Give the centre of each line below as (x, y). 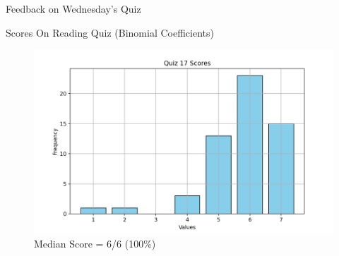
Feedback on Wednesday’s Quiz (73, 8)
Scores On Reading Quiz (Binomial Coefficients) (110, 32)
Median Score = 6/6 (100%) (95, 243)
